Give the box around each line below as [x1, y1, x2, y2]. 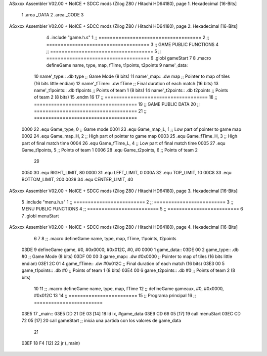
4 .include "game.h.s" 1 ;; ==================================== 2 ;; [46, 35, 210, 41]
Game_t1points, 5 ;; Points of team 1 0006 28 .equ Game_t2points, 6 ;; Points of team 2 [21, 147, 198, 153]
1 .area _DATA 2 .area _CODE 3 [21, 12, 84, 18]
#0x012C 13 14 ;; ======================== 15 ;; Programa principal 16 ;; [34, 293, 196, 299]
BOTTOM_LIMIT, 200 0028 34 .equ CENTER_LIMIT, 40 [21, 176, 133, 183]
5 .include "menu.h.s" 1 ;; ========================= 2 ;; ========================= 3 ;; [21, 199, 233, 205]
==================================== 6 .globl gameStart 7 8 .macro [46, 55, 211, 61]
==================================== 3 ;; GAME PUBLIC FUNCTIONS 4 [46, 41, 219, 47]
